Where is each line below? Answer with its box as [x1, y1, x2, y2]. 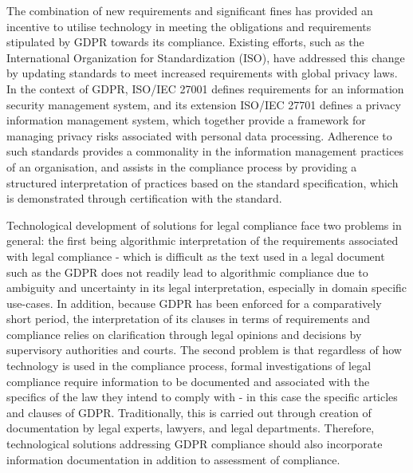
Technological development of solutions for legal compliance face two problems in [6, 216, 402, 233]
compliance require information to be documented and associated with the [6, 372, 370, 389]
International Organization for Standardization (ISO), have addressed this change [6, 49, 405, 65]
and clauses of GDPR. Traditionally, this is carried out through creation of [6, 404, 372, 420]
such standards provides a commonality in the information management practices [6, 143, 403, 160]
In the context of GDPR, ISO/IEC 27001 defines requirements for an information [6, 80, 404, 97]
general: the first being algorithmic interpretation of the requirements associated [6, 232, 399, 249]
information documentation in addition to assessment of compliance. [6, 451, 340, 467]
